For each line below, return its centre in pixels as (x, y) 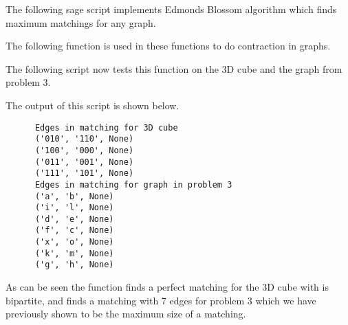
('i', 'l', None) (74, 208)
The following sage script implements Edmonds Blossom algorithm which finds (171, 9)
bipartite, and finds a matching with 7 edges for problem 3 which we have (161, 300)
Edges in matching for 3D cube (106, 127)
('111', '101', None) (84, 173)
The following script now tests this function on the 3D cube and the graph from (174, 68)
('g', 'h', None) (74, 265)
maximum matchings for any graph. (81, 22)
